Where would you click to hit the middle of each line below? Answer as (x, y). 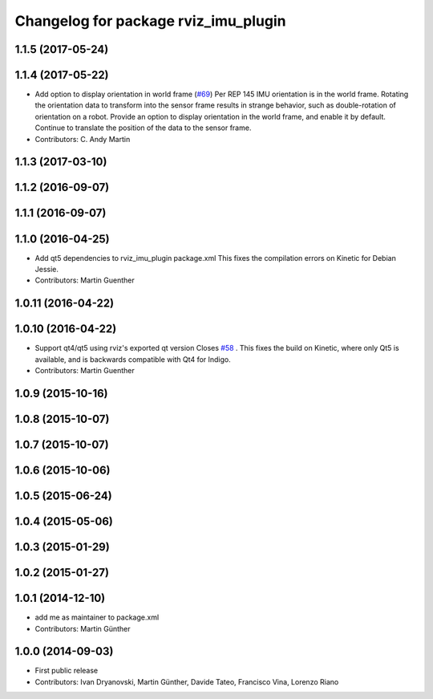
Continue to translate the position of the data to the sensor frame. (143, 128)
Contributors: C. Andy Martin (83, 139)
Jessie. (47, 269)
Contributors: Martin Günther (83, 628)
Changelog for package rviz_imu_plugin (150, 21)
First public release (67, 671)
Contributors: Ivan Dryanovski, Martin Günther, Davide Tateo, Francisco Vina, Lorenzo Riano (187, 681)
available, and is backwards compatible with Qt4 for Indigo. (133, 359)
